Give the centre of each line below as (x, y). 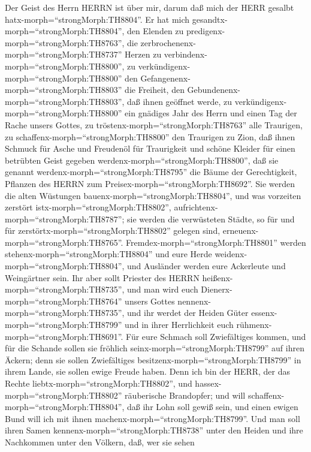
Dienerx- (217, 289)
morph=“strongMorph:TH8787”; (65, 219)
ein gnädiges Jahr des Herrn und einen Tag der (211, 113)
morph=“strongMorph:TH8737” (64, 54)
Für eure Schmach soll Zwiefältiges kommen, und (216, 336)
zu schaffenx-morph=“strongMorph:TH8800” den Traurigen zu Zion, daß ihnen (150, 136)
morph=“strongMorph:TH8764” (64, 301)
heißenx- (218, 277)
